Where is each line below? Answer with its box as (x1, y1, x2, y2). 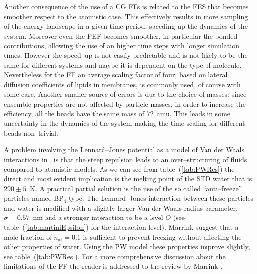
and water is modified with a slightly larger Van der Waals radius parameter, (4, 202, 238, 213)
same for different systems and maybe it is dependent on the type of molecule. (4, 59, 242, 70)
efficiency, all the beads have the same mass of (4, 108, 144, 118)
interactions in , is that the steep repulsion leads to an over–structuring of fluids (4, 154, 247, 164)
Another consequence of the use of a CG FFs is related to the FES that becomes (4, 1, 249, 11)
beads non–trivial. (4, 127, 58, 138)
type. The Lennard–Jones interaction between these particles (69, 193, 254, 203)
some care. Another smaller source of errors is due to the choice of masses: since (4, 89, 247, 99)
